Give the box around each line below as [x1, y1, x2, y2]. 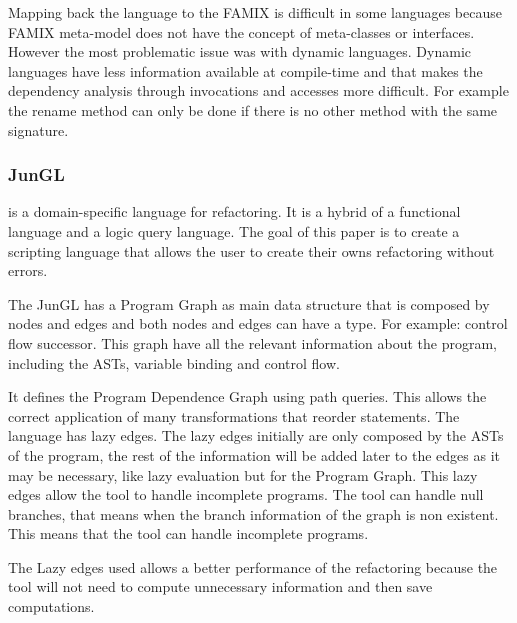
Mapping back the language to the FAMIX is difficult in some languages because [8, 2, 502, 22]
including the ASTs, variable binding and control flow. [8, 352, 340, 373]
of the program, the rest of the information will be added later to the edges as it [8, 444, 500, 465]
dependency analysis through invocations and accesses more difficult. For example [8, 80, 509, 101]
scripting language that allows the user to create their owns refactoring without [8, 240, 495, 261]
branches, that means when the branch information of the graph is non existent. [8, 503, 499, 524]
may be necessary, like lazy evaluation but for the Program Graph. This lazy [8, 464, 478, 485]
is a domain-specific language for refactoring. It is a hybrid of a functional [8, 201, 461, 222]
